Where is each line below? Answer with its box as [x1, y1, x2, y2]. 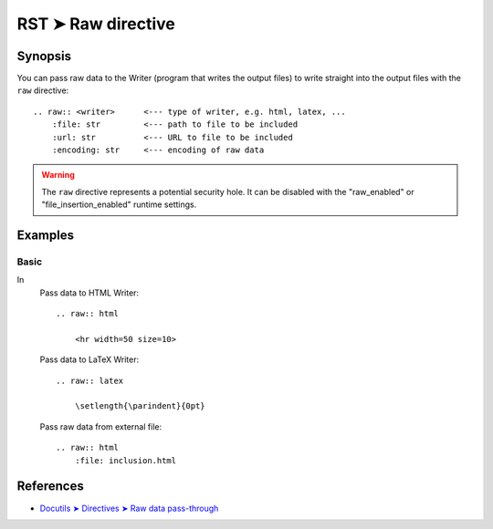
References [16, 479, 84, 494]
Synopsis [16, 48, 72, 64]
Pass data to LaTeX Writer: [39, 354, 140, 365]
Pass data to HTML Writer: [39, 287, 140, 298]
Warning [41, 170, 75, 181]
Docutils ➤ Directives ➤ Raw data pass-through [39, 503, 219, 513]
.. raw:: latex [56, 375, 124, 386]
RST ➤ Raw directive [16, 14, 175, 34]
